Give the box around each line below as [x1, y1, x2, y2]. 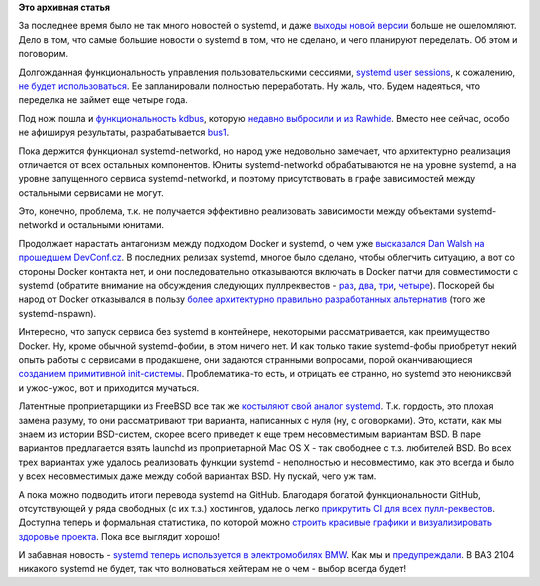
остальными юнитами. [67, 219, 165, 231]
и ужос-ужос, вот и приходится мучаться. [18, 381, 200, 394]
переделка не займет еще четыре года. [18, 94, 189, 106]
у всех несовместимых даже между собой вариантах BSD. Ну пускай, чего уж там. [18, 470, 377, 482]
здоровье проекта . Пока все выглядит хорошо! [18, 530, 220, 542]
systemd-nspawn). [18, 307, 97, 319]
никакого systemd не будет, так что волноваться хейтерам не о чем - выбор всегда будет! [18, 563, 407, 575]
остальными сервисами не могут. [18, 186, 164, 199]
